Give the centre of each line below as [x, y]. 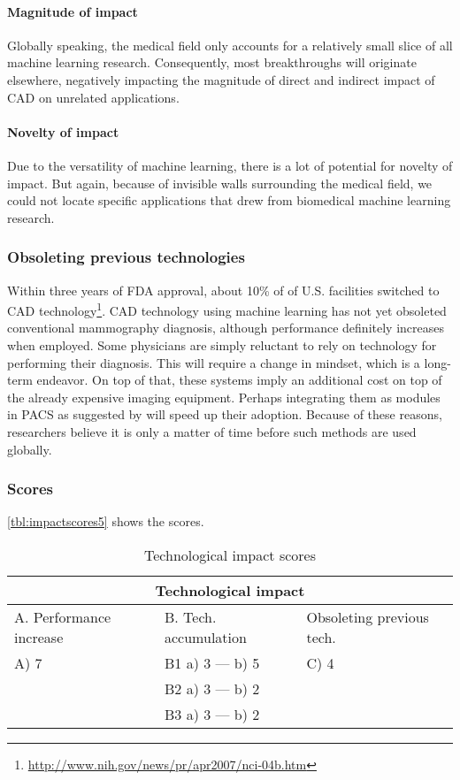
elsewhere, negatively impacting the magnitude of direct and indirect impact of [221, 79]
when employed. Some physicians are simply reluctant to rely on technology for [222, 345]
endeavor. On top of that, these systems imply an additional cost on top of [239, 380]
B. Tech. [191, 616]
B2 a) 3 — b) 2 [212, 688]
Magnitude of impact [73, 11]
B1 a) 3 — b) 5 [212, 662]
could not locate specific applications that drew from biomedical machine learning [229, 200]
